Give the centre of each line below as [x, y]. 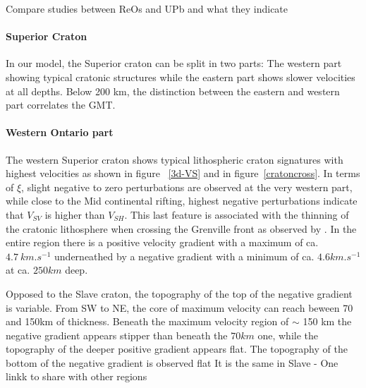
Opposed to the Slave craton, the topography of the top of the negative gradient [179, 293]
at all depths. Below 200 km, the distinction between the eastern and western [173, 91]
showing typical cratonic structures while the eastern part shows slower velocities [181, 77]
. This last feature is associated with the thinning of [237, 214]
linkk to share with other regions [77, 376]
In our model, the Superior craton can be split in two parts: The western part [174, 63]
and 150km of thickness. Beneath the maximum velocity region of [147, 321]
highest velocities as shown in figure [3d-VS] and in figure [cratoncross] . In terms [183, 173]
